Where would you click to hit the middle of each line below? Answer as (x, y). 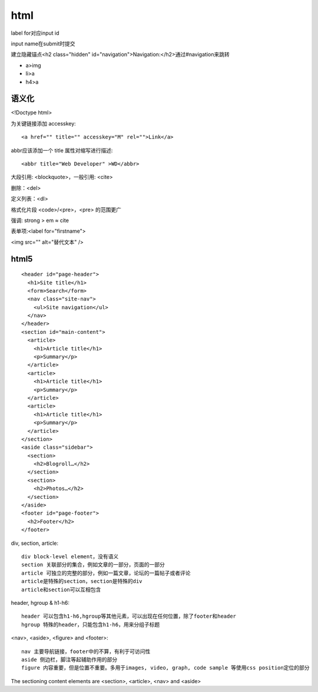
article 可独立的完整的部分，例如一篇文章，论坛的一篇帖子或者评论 (106, 573)
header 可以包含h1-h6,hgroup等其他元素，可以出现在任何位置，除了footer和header (129, 616)
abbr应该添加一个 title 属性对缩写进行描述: (62, 150)
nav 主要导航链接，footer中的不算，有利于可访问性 (86, 651)
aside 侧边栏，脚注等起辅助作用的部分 (69, 659)
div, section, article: (35, 543)
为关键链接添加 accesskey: (43, 123)
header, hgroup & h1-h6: (40, 602)
